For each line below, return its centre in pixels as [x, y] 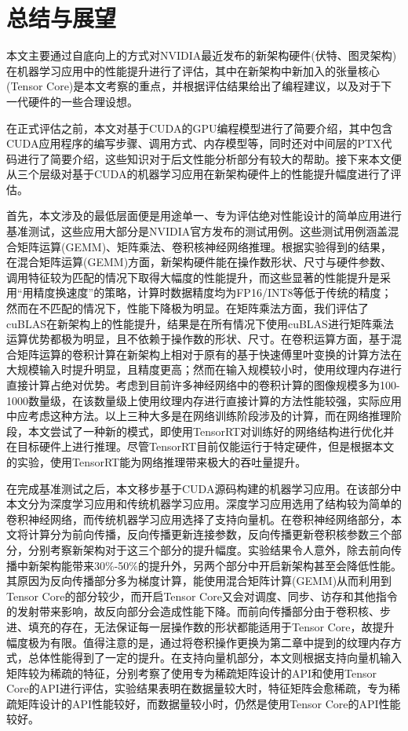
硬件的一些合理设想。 [83, 101]
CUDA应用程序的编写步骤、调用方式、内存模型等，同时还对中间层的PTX [194, 143]
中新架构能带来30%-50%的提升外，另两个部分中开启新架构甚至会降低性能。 [209, 565]
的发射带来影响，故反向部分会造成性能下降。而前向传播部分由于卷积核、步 [199, 611]
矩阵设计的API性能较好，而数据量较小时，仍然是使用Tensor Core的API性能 [209, 703]
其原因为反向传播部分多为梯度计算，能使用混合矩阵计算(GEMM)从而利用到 [199, 581]
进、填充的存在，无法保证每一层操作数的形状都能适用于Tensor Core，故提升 [200, 626]
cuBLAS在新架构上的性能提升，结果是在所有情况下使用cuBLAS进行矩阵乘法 [200, 323]
